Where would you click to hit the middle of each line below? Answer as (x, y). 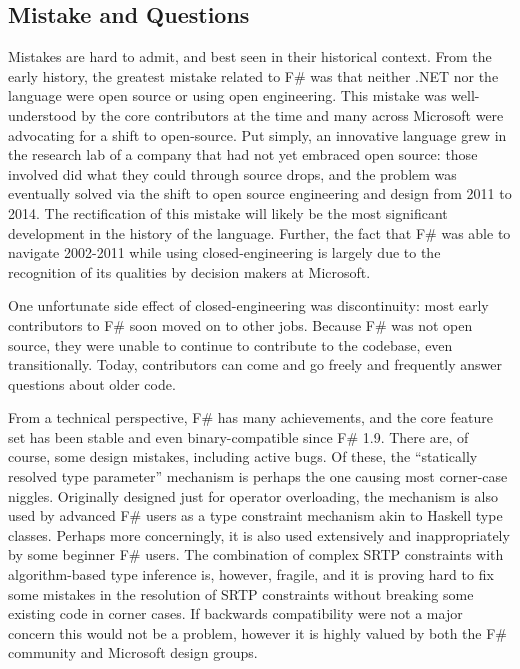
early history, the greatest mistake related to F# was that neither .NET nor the (253, 75)
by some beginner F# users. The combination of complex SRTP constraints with (256, 554)
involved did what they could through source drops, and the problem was (232, 173)
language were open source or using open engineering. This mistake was (227, 95)
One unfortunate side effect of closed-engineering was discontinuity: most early (248, 305)
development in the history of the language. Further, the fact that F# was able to (259, 232)
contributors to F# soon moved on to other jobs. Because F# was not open (240, 324)
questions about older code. (92, 383)
